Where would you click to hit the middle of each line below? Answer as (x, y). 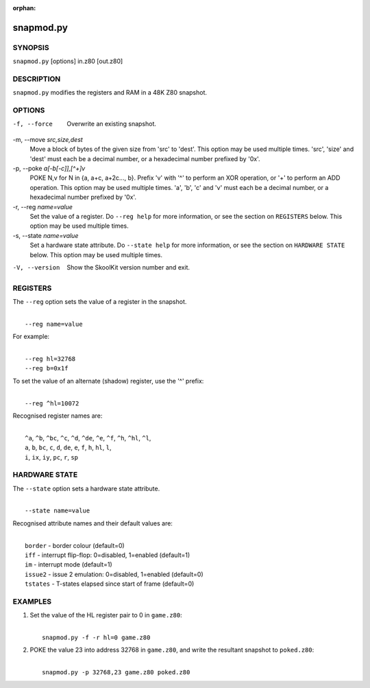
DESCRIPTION (37, 79)
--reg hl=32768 (50, 359)
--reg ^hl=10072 (52, 403)
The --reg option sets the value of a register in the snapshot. (100, 302)
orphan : (24, 8)
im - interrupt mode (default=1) (69, 565)
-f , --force (33, 124)
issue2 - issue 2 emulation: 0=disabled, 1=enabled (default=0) (114, 574)
